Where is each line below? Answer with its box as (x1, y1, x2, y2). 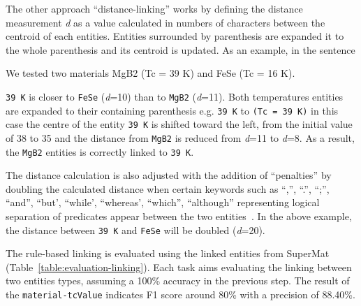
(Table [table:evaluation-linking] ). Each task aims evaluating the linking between (6, 259, 352, 274)
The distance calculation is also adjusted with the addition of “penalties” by (6, 168, 332, 182)
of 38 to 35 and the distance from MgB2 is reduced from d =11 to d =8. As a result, (6, 130, 355, 145)
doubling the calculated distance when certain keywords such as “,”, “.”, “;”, (6, 181, 330, 196)
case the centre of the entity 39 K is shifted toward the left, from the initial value (6, 117, 353, 131)
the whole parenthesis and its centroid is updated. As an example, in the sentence (6, 42, 355, 57)
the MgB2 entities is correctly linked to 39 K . (6, 144, 194, 159)
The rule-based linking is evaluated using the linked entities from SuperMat (6, 246, 330, 261)
